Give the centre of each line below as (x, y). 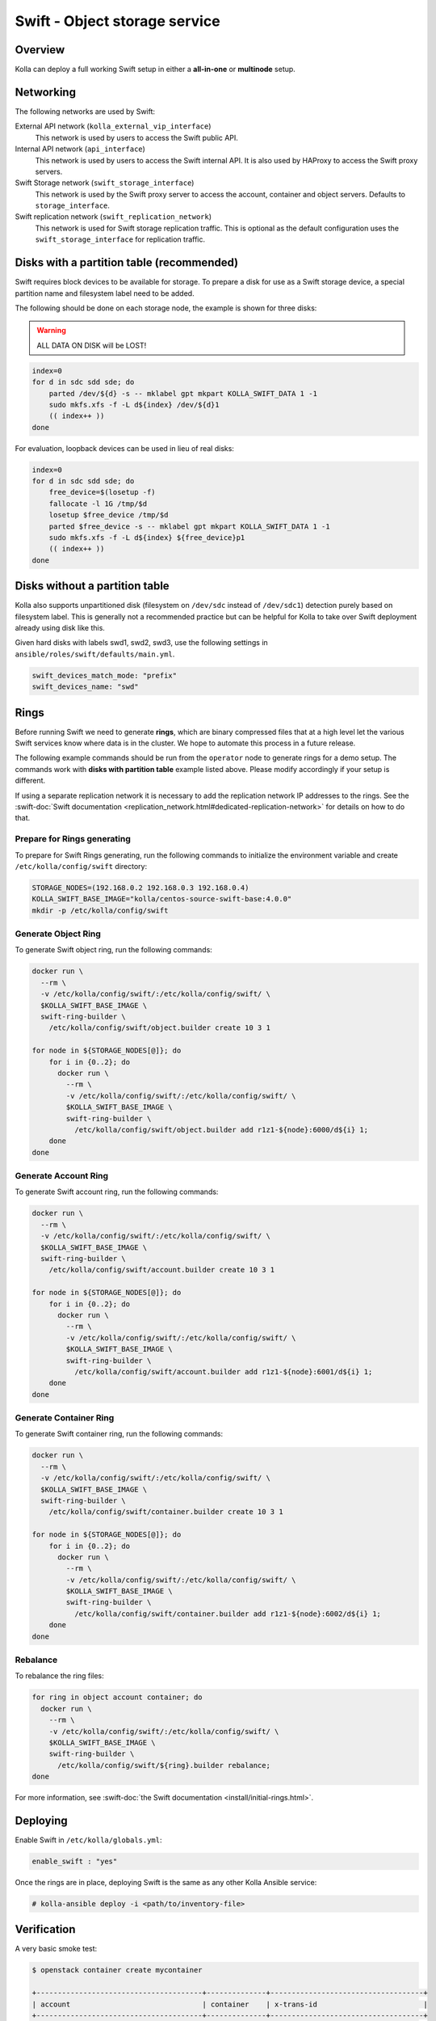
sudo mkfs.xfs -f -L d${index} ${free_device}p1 (147, 537)
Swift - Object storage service (118, 21)
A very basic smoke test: (56, 1949)
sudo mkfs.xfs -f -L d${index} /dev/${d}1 (134, 405)
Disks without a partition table (92, 586)
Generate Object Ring (58, 934)
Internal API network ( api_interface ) (80, 149)
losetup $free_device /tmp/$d (109, 515)
